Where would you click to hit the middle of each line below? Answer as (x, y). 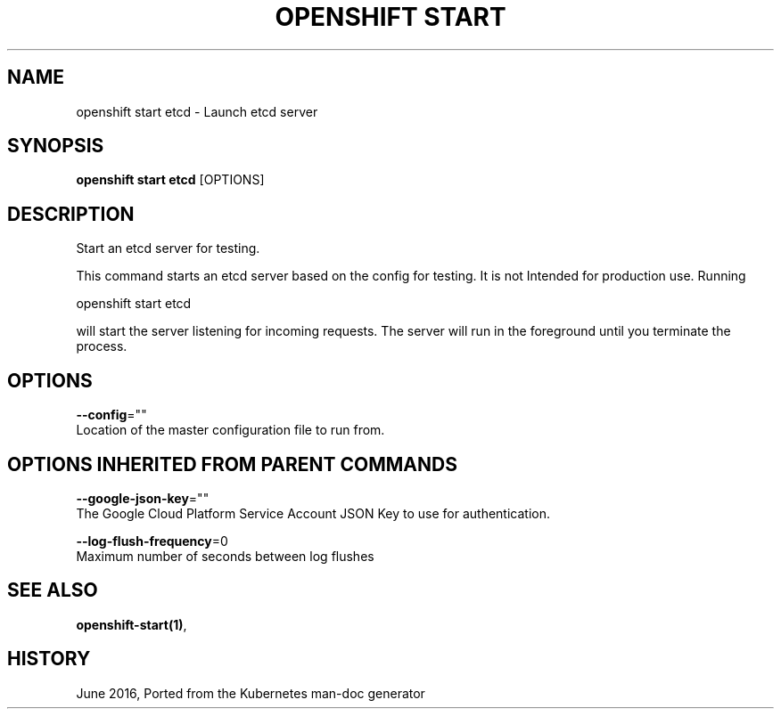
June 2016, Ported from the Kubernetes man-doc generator (251, 693)
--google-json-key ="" (143, 498)
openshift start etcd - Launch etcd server (197, 111)
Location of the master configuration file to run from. (230, 430)
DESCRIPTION (71, 214)
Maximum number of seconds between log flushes (225, 556)
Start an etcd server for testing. (168, 248)
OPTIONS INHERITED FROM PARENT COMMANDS (232, 464)
